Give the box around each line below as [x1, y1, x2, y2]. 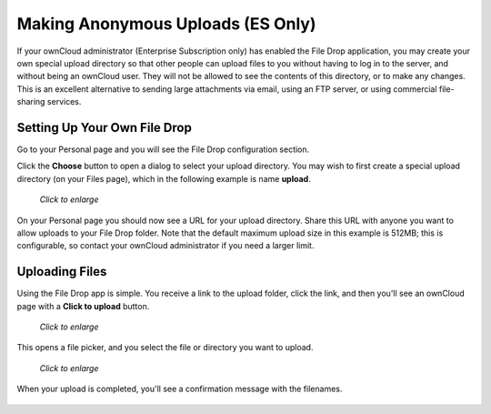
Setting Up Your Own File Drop [16, 119, 193, 136]
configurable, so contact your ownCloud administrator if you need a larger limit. [16, 240, 315, 251]
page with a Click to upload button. [16, 300, 150, 311]
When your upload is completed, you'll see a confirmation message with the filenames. [16, 383, 343, 395]
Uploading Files [16, 264, 107, 279]
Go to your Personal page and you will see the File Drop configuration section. [16, 144, 310, 155]
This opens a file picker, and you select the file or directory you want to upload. [16, 342, 314, 353]
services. [46, 96, 82, 107]
